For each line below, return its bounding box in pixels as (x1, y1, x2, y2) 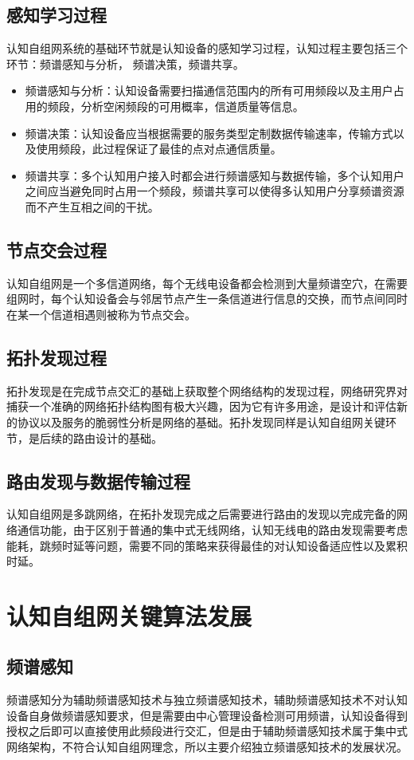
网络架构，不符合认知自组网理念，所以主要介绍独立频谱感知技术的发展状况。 (6, 738, 408, 755)
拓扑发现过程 (6, 345, 107, 369)
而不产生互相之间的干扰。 (25, 198, 159, 215)
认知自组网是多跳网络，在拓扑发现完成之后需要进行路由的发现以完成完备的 (6, 506, 396, 522)
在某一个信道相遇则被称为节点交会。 (6, 305, 196, 322)
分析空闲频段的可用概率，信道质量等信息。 (80, 97, 304, 114)
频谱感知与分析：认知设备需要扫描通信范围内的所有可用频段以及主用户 (25, 82, 393, 99)
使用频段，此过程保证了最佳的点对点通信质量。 (36, 140, 282, 157)
